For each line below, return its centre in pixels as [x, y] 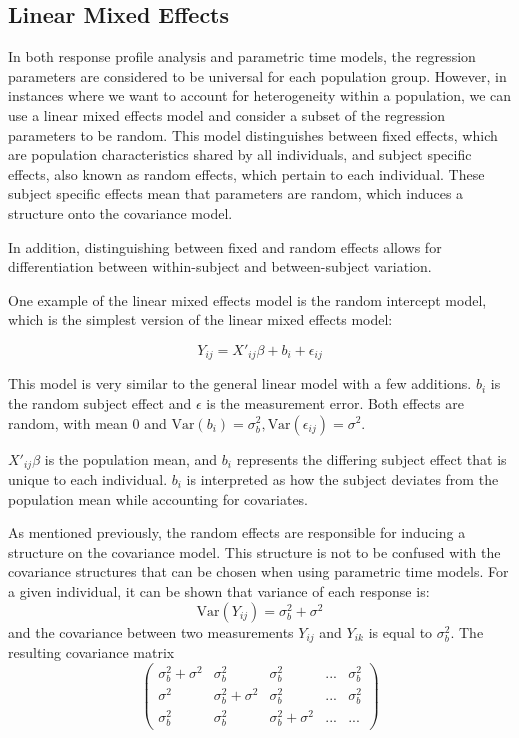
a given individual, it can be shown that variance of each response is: [219, 590]
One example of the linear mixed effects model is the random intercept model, [247, 299]
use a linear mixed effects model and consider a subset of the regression [226, 114]
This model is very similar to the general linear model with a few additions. [240, 383]
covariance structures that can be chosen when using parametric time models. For [258, 571]
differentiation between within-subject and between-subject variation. [220, 266]
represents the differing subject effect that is [371, 458]
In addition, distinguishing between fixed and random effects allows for [225, 246]
